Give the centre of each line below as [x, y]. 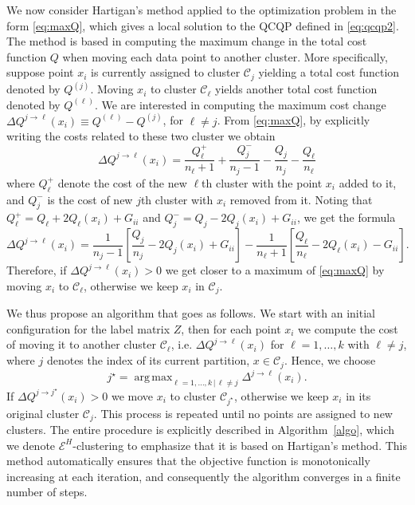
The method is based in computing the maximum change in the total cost [187, 41]
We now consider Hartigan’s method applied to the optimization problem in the [202, 10]
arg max [153, 378]
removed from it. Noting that [301, 199]
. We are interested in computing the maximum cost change [240, 104]
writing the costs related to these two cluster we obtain [141, 136]
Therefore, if [37, 270]
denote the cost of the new [122, 182]
